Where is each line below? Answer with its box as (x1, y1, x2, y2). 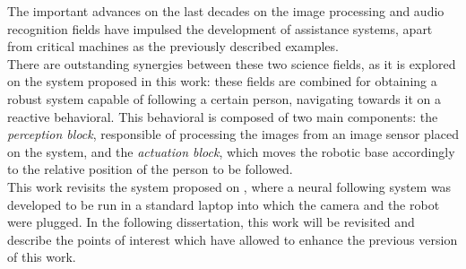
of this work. (7, 247, 76, 266)
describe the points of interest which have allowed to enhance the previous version (7, 230, 458, 248)
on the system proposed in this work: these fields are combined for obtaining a (7, 72, 437, 91)
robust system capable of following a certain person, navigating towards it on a (7, 89, 441, 108)
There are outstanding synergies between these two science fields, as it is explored (7, 54, 456, 73)
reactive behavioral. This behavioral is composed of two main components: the (7, 107, 438, 126)
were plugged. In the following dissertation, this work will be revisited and (7, 213, 415, 231)
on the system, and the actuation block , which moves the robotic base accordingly (7, 142, 455, 161)
